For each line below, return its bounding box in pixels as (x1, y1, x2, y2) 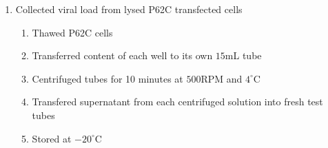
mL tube (225, 48, 262, 63)
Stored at (32, 131, 72, 145)
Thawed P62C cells (32, 25, 113, 39)
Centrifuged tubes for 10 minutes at (32, 71, 183, 85)
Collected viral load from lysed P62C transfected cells (15, 2, 243, 16)
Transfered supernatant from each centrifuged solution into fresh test (32, 94, 323, 109)
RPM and (201, 71, 243, 85)
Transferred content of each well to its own (32, 48, 213, 63)
